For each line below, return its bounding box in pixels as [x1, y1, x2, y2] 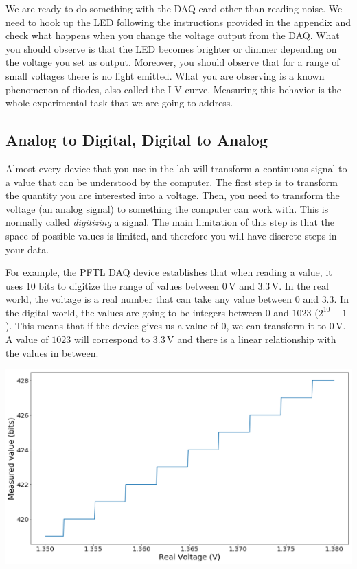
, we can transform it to [226, 318, 327, 333]
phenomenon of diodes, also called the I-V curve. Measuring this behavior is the [5, 82, 341, 96]
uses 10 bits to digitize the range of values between [5, 278, 220, 292]
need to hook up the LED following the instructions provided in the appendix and [5, 14, 351, 29]
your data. [5, 242, 49, 256]
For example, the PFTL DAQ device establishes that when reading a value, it [5, 265, 332, 279]
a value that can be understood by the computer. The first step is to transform [5, 174, 338, 189]
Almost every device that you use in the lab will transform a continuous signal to [5, 161, 347, 175]
